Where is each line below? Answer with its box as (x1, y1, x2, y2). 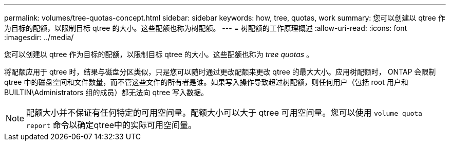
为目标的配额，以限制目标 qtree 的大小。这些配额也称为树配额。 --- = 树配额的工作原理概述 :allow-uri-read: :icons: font (4, 24, 407, 32)
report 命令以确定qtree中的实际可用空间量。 (26, 120, 196, 130)
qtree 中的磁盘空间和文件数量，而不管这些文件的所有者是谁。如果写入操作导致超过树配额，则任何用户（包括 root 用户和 (4, 78, 408, 86)
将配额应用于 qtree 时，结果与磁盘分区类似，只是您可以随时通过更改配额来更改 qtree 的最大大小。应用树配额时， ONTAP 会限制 (4, 67, 436, 76)
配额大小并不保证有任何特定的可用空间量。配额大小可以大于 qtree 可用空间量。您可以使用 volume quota (26, 107, 422, 118)
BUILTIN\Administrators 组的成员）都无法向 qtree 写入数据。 (4, 88, 208, 97)
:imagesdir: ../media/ (4, 33, 74, 42)
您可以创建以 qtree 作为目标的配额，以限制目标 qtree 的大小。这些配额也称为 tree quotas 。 (4, 50, 314, 59)
